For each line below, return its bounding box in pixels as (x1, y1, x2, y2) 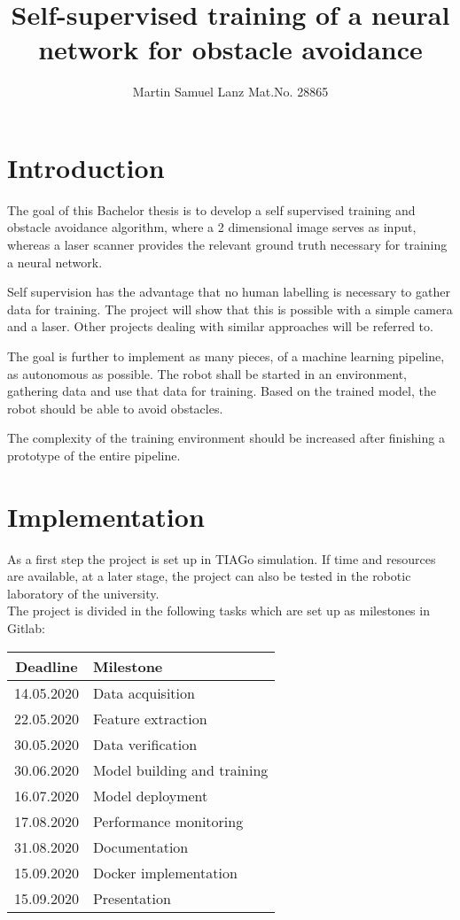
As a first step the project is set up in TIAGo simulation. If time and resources (7, 549, 436, 568)
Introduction (7, 149, 165, 185)
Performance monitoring (92, 810, 244, 831)
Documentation (92, 836, 189, 857)
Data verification (92, 733, 198, 754)
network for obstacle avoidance (38, 31, 423, 67)
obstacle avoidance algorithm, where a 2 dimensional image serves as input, (7, 218, 417, 236)
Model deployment (92, 785, 208, 806)
